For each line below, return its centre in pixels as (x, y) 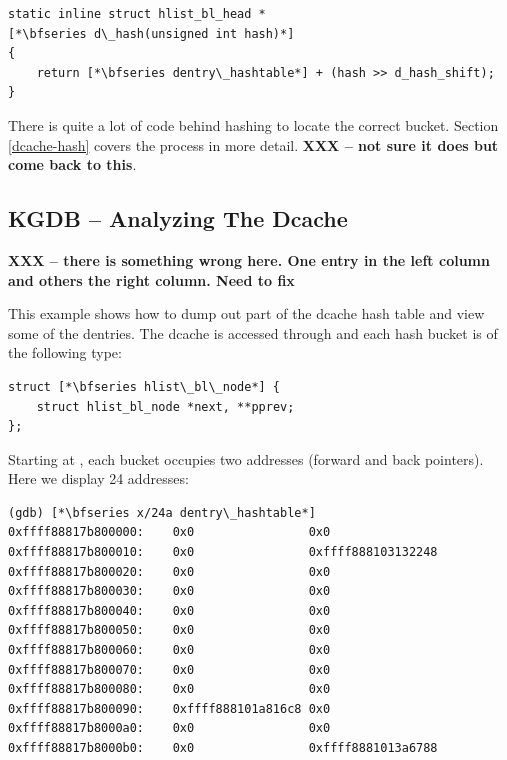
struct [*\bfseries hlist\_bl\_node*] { (144, 386)
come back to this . (72, 164)
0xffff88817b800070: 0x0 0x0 (169, 669)
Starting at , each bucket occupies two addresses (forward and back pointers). (246, 458)
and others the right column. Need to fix (151, 279)
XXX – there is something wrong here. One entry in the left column (249, 259)
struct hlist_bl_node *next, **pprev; (165, 406)
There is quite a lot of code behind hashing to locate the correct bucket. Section (253, 124)
